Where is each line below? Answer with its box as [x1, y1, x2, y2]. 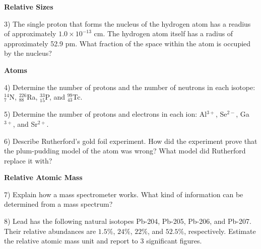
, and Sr [13, 118, 38, 129]
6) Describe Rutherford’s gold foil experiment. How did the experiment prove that [4, 135, 257, 146]
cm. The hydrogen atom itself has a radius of [94, 28, 233, 39]
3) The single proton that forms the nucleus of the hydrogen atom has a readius [4, 18, 251, 29]
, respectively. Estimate [184, 225, 256, 236]
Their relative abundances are [4, 225, 96, 236]
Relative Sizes [4, 2, 53, 12]
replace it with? [4, 155, 52, 165]
